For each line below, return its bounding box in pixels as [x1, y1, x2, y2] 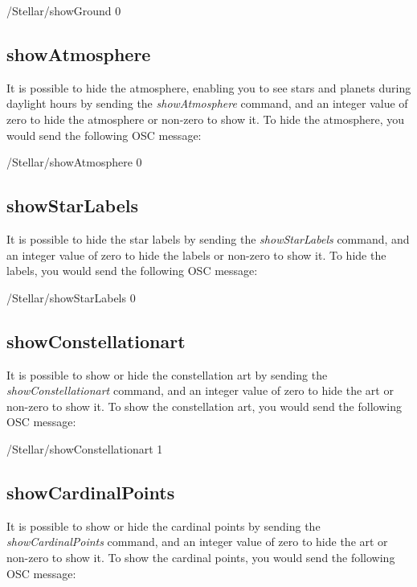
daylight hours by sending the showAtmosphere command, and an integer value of [6, 95, 408, 112]
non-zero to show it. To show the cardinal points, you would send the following [6, 548, 395, 565]
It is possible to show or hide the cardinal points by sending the [6, 517, 321, 534]
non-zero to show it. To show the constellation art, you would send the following [6, 397, 402, 414]
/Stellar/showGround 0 [6, 2, 121, 18]
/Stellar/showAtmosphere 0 [6, 154, 142, 170]
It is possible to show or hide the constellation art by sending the [6, 366, 328, 383]
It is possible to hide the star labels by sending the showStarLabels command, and [6, 230, 410, 247]
